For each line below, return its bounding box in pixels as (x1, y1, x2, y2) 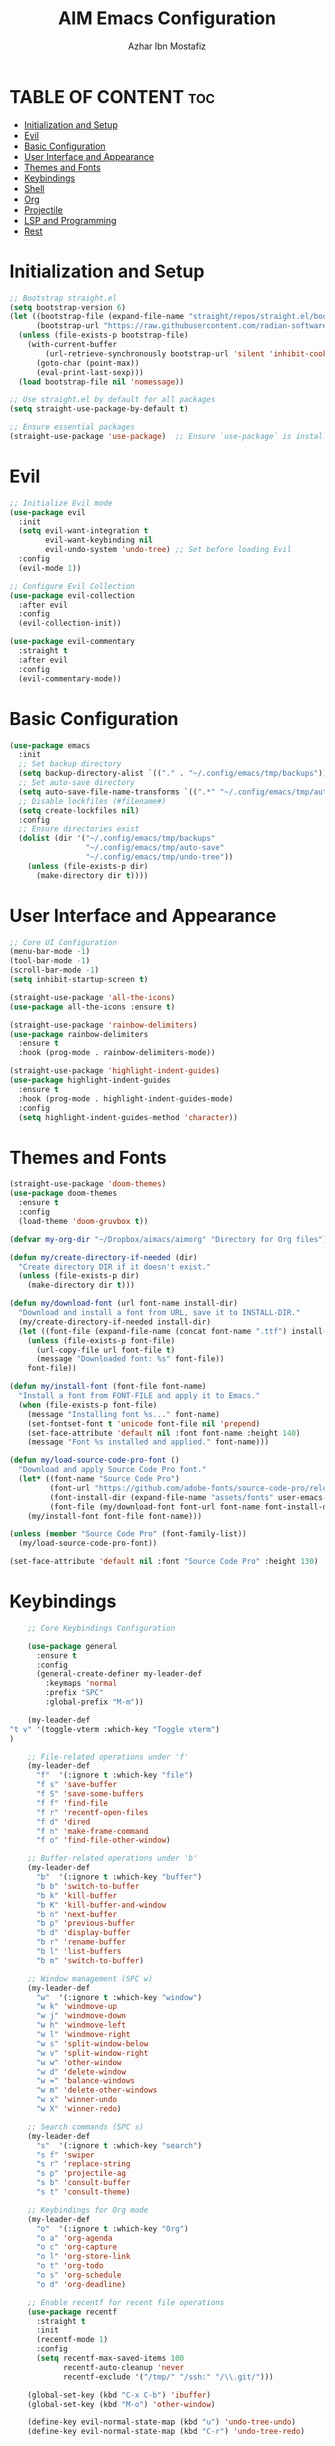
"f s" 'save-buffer (35, 1780, 117, 1790)
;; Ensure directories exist (18, 824, 140, 834)
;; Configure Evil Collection (9, 581, 136, 591)
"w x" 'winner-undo (35, 2095, 117, 2105)
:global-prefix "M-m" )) (45, 1697, 144, 1707)
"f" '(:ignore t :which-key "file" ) (35, 1770, 194, 1781)
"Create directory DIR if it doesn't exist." (18, 1262, 212, 1272)
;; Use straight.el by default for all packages (9, 395, 216, 405)
